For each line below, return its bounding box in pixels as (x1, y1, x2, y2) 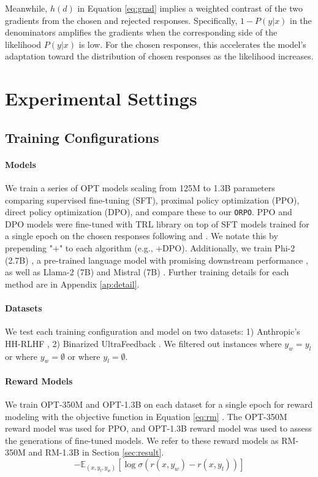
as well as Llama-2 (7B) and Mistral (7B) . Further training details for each (5, 265, 289, 278)
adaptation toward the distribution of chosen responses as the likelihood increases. (5, 50, 314, 63)
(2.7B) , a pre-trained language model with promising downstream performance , (5, 253, 308, 266)
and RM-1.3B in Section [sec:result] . (28, 446, 164, 459)
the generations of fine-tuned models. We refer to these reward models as (5, 433, 279, 446)
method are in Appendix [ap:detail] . (5, 277, 140, 290)
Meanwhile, (5, 2, 48, 14)
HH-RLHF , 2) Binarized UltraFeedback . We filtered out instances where (5, 337, 282, 349)
